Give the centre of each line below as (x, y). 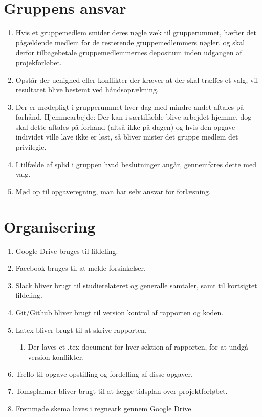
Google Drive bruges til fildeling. (67, 251)
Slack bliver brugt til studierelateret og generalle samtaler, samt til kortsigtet (136, 285)
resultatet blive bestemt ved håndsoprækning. (87, 90)
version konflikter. (56, 356)
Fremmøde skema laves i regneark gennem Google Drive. (104, 408)
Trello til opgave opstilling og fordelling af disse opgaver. (104, 374)
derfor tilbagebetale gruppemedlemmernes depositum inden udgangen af (129, 52)
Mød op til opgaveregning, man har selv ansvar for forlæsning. (113, 191)
